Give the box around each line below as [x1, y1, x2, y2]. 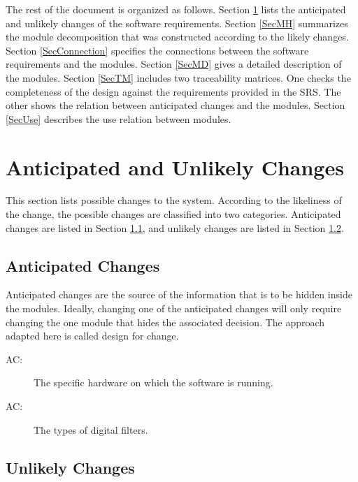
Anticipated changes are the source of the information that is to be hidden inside [6, 287, 352, 302]
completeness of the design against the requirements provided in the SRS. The [6, 84, 341, 98]
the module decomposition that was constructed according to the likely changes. [6, 29, 349, 44]
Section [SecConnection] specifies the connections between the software [6, 43, 309, 57]
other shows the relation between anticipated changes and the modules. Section [6, 98, 345, 112]
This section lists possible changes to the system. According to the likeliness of [6, 193, 342, 207]
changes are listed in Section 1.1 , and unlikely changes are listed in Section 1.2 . [6, 220, 344, 235]
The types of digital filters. [34, 422, 148, 437]
